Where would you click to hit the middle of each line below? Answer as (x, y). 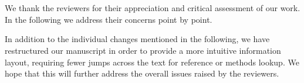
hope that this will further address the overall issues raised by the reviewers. (142, 73)
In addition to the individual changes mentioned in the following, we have (137, 39)
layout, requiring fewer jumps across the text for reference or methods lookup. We (152, 62)
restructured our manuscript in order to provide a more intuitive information (143, 50)
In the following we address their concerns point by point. (109, 19)
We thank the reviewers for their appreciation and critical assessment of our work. (153, 8)
